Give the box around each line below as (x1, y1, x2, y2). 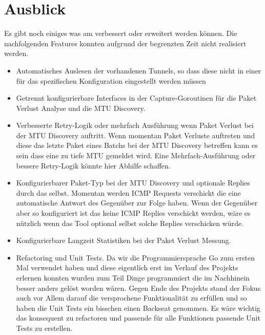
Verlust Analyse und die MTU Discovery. (16, 102, 146, 113)
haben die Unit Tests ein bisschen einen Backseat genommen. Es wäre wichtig (16, 302, 260, 313)
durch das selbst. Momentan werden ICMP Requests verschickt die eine (16, 187, 241, 198)
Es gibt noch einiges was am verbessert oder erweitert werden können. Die (4, 28, 237, 39)
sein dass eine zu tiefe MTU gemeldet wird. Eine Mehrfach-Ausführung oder (16, 150, 256, 161)
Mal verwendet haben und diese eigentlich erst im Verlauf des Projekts (16, 262, 238, 273)
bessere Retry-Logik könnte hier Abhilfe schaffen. (16, 160, 171, 171)
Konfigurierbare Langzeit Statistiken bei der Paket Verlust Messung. (16, 235, 231, 246)
